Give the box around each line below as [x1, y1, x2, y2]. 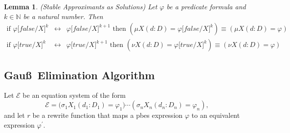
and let [4, 110, 25, 120]
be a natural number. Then [23, 11, 103, 21]
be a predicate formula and [166, 1, 246, 11]
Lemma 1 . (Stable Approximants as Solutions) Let [4, 1, 157, 11]
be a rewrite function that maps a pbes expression [32, 110, 183, 120]
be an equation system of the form [22, 90, 126, 100]
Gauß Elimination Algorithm [4, 67, 155, 82]
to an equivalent [191, 110, 240, 120]
